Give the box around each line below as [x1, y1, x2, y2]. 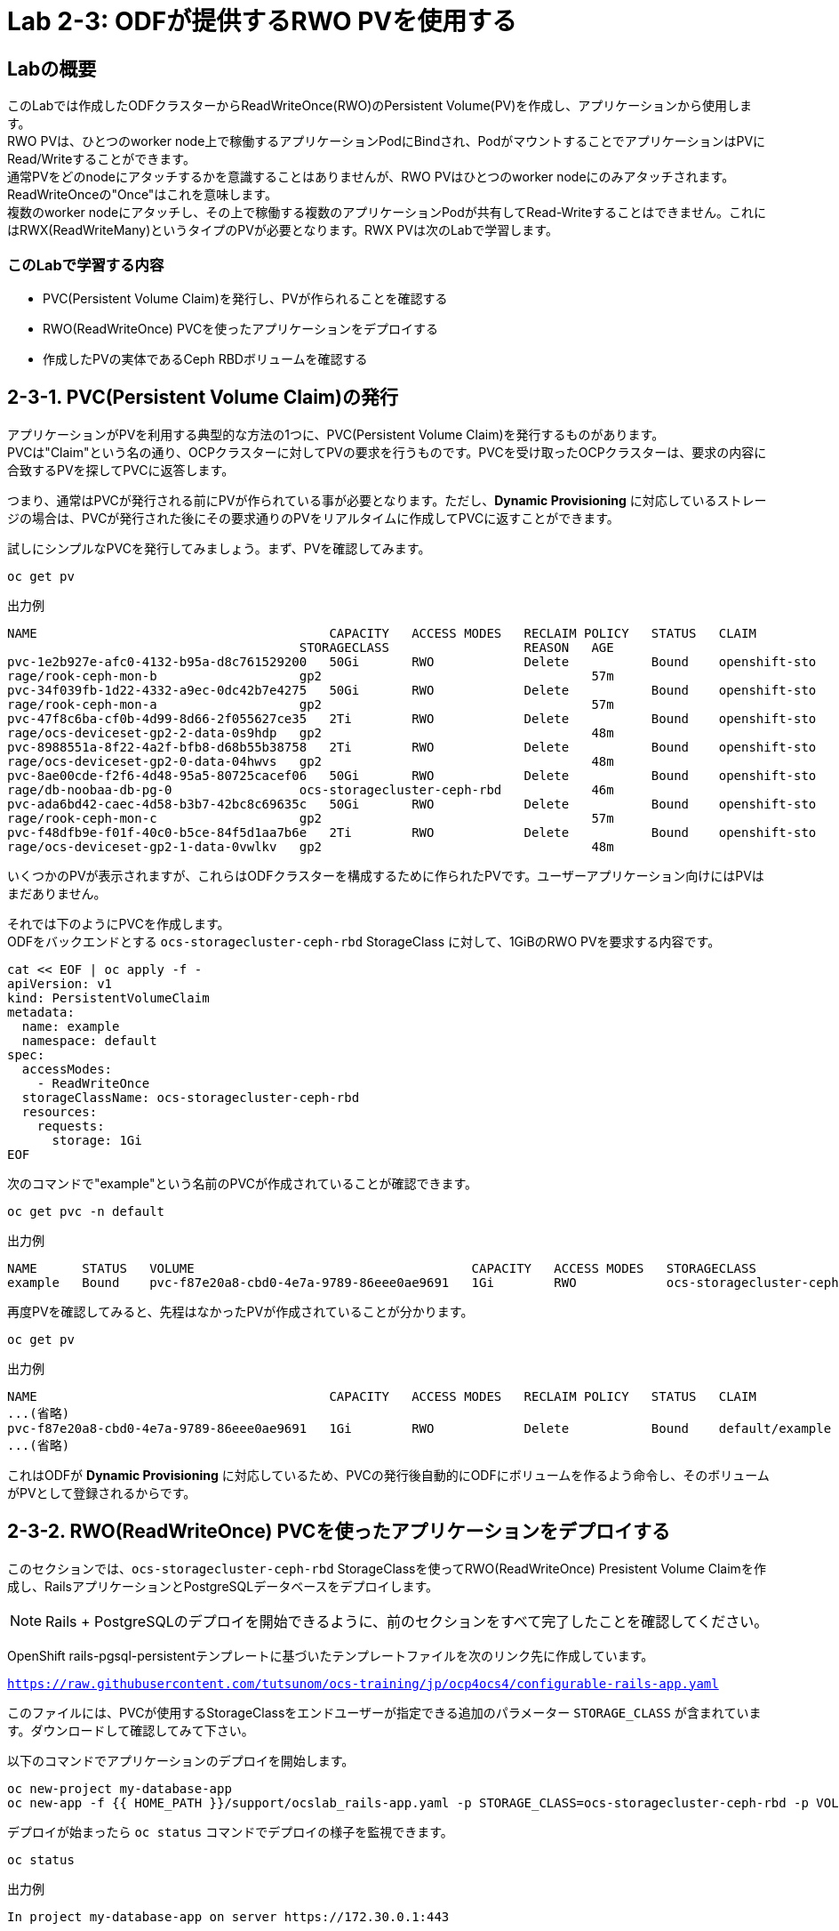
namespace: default [21, 1033, 157, 1048]
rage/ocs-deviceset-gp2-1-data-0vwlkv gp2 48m [7, 839, 614, 854]
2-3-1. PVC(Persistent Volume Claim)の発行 [7, 386, 398, 409]
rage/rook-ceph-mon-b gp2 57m [7, 668, 614, 683]
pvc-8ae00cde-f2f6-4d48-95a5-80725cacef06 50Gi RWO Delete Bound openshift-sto [7, 768, 817, 783]
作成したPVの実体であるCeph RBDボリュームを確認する [43, 350, 368, 366]
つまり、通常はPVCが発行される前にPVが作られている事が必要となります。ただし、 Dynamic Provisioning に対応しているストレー [7, 492, 767, 508]
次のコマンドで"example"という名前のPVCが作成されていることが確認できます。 [7, 1175, 478, 1191]
